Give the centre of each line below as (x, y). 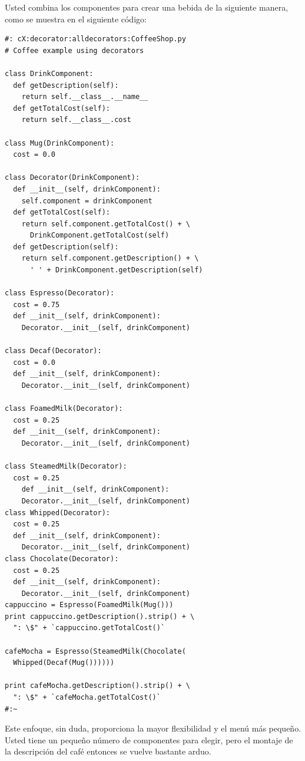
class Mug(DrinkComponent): (60, 143)
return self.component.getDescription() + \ (110, 258)
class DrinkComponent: (49, 73)
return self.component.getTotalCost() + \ (106, 224)
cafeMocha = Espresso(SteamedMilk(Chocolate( (95, 651)
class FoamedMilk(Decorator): (64, 409)
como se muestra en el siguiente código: (76, 19)
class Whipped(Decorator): (57, 513)
